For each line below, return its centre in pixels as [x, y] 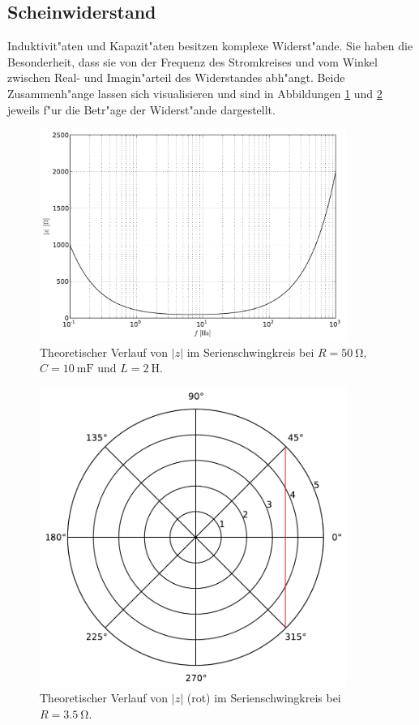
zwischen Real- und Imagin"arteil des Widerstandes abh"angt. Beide [176, 77]
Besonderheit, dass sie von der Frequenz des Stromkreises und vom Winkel [192, 61]
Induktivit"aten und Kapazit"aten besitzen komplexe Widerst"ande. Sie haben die [210, 46]
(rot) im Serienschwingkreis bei [264, 698]
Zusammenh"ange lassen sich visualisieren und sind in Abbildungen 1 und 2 [195, 93]
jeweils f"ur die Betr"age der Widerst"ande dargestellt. [141, 109]
